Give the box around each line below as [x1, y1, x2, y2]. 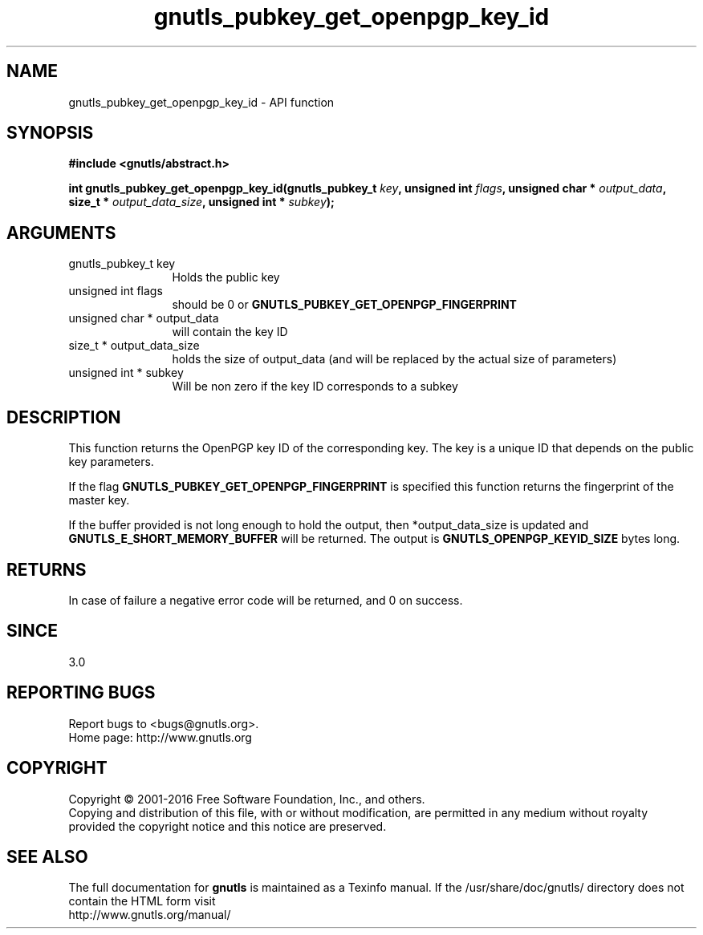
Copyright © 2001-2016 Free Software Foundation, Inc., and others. [68, 791, 425, 806]
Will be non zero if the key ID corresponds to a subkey [172, 379, 458, 394]
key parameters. [68, 455, 154, 469]
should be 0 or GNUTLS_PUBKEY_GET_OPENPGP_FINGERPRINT [172, 297, 517, 312]
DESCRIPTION [6, 407, 121, 427]
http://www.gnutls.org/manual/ [68, 908, 231, 922]
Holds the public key [172, 270, 280, 285]
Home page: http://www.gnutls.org [68, 730, 252, 744]
